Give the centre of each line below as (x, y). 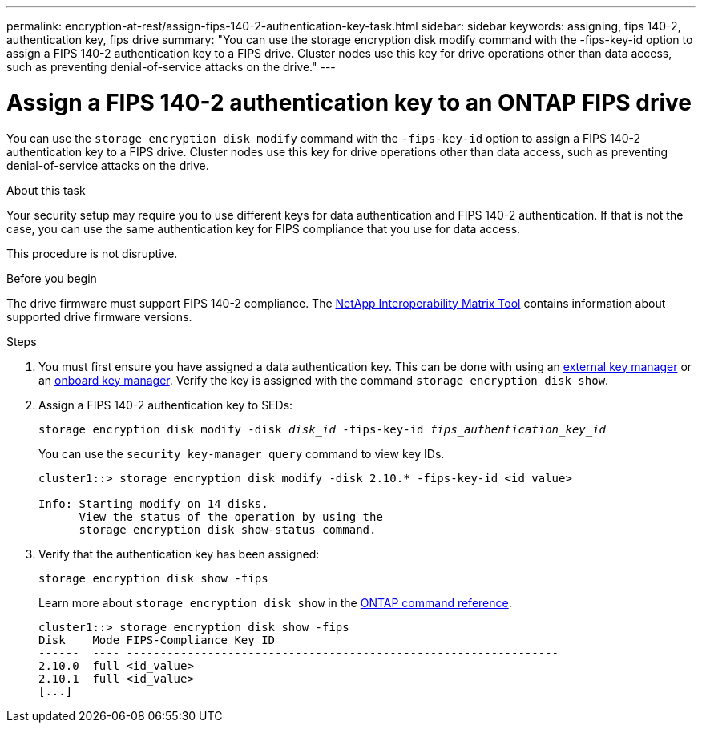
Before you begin (52, 278)
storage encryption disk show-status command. (228, 529)
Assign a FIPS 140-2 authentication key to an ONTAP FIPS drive (349, 102)
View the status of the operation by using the (231, 516)
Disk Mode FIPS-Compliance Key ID (157, 640)
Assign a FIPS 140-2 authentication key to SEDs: (166, 405)
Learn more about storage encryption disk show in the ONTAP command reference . (275, 602)
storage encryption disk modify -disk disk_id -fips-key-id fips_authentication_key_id (323, 429)
